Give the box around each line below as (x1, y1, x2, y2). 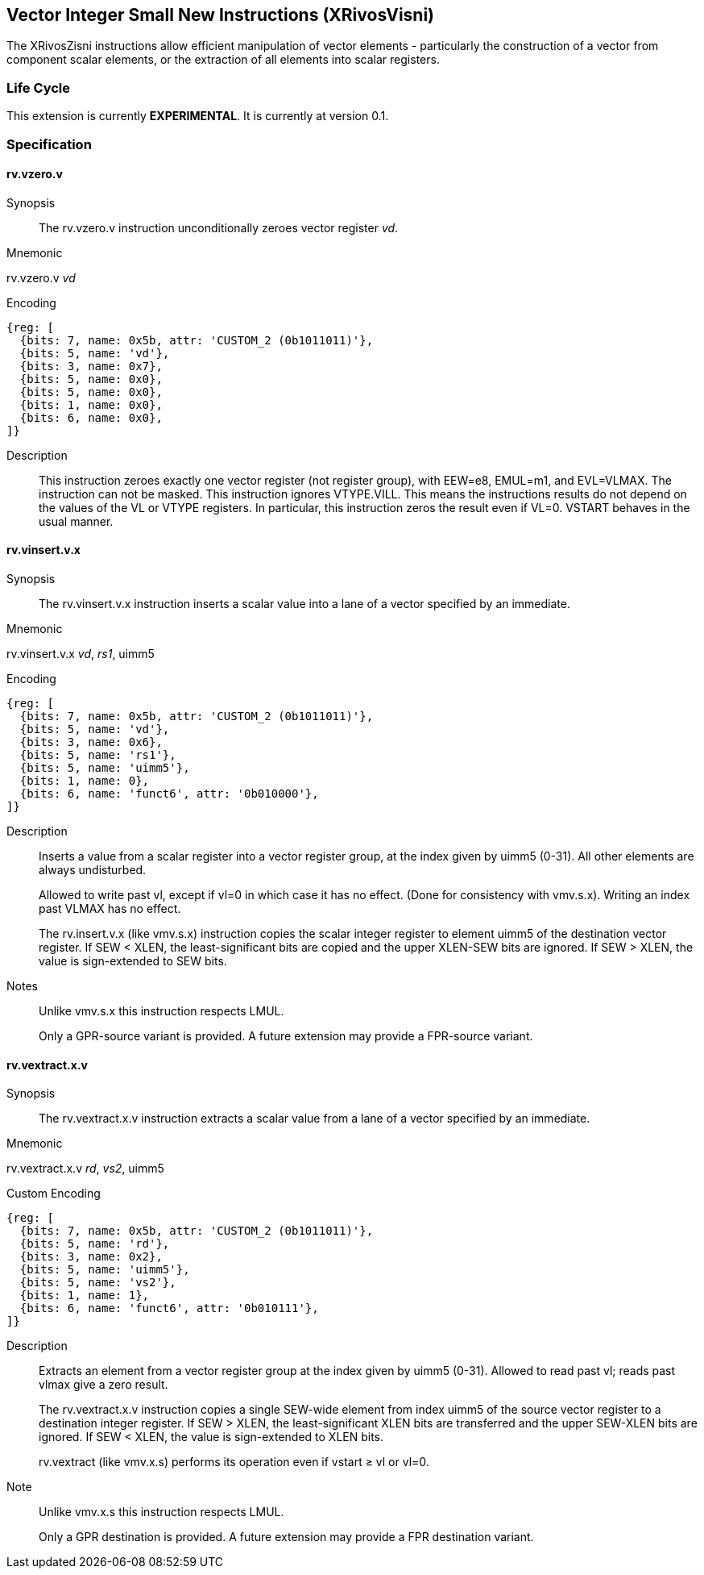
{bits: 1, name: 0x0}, (19, 398, 163, 411)
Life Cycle (6, 79, 71, 96)
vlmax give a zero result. (39, 1377, 168, 1392)
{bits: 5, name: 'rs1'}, (19, 748, 176, 761)
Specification (6, 135, 92, 152)
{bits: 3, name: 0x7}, (19, 359, 163, 373)
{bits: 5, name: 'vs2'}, (19, 1276, 176, 1290)
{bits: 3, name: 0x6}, (19, 735, 163, 748)
